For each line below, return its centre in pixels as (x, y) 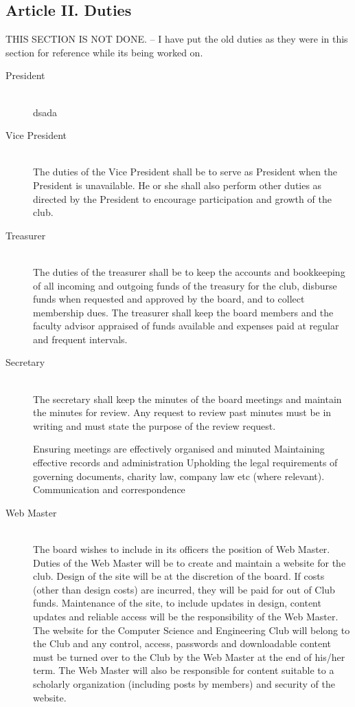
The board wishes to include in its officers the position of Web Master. (182, 549)
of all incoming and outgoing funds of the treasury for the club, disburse (185, 285)
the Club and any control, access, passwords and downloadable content (182, 643)
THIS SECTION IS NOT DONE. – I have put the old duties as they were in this (177, 39)
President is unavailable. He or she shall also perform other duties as (177, 185)
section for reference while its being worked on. (104, 52)
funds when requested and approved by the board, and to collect (169, 299)
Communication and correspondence (109, 489)
